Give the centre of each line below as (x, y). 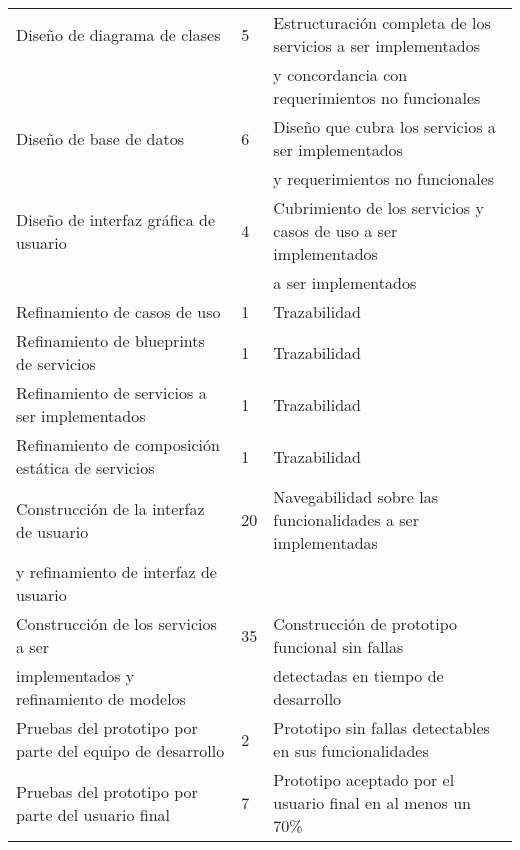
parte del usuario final (93, 814)
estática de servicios (85, 467)
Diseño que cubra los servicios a (384, 126)
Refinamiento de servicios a (111, 392)
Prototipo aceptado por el (364, 779)
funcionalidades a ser (346, 519)
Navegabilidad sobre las (356, 496)
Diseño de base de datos (100, 138)
